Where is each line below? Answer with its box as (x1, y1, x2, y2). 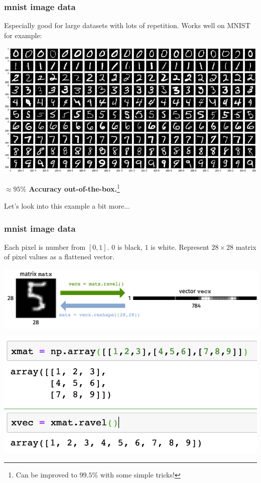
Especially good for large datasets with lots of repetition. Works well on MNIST (4, 20, 250, 31)
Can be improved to (16, 469, 77, 480)
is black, (117, 241, 143, 252)
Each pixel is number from (4, 241, 86, 252)
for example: (4, 30, 42, 40)
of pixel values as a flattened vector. (4, 251, 114, 262)
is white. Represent (151, 241, 209, 252)
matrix (235, 241, 256, 252)
